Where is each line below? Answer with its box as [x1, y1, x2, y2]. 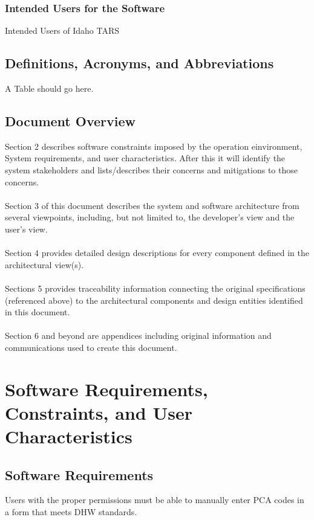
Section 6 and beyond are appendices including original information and [5, 329, 272, 342]
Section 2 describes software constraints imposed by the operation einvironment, [5, 140, 303, 152]
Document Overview [5, 112, 136, 130]
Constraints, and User [5, 400, 192, 425]
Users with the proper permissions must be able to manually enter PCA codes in [5, 493, 304, 506]
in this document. [5, 306, 70, 318]
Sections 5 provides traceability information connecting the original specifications [5, 281, 306, 294]
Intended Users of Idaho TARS [5, 24, 119, 37]
